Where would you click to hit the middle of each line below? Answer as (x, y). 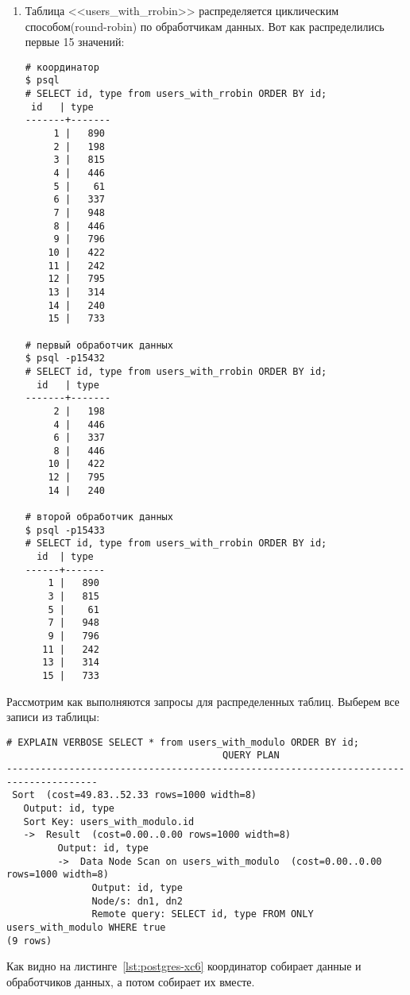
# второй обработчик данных (99, 517)
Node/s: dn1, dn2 (137, 901)
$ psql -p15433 (65, 530)
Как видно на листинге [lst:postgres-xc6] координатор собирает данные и (184, 966)
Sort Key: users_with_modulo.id (109, 821)
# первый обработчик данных (99, 345)
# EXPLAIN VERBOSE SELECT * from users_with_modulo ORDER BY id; (183, 742)
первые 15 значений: (75, 42)
